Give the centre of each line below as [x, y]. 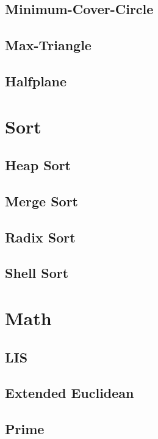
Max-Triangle [48, 45]
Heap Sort [38, 165]
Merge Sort [41, 201]
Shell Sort [37, 273]
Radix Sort [40, 237]
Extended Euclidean [70, 393]
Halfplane [36, 81]
